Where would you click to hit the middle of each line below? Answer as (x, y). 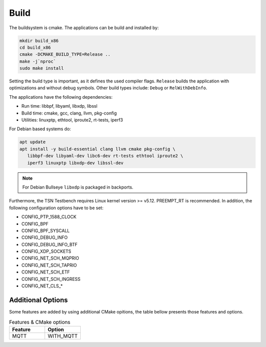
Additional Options (39, 300)
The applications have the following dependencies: (61, 97)
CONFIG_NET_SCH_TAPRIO (49, 265)
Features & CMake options (40, 322)
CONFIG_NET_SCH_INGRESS (51, 279)
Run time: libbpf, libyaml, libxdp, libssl (60, 106)
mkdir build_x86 (39, 40)
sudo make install (42, 68)
